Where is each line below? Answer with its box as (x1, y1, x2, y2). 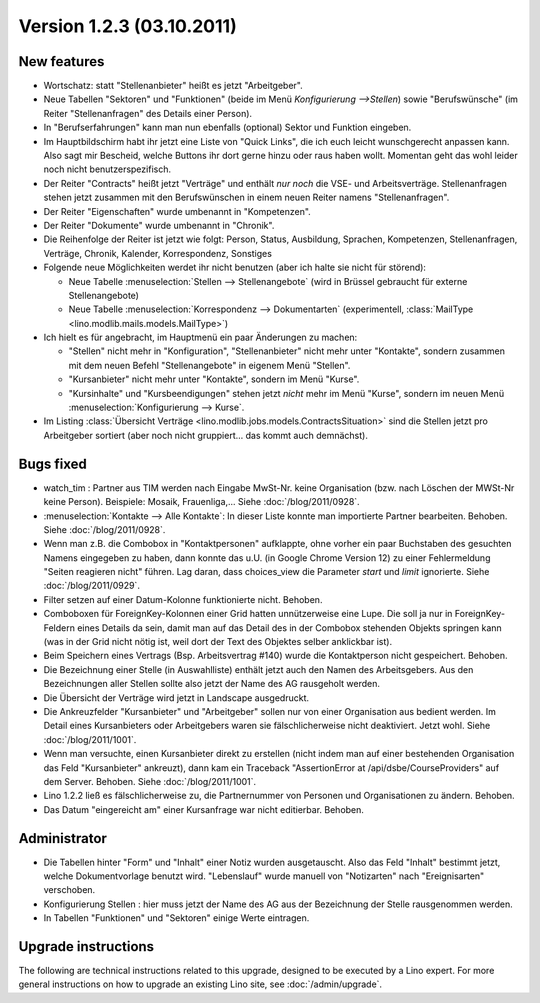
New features (18, 53, 105, 70)
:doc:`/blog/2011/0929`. (43, 580, 140, 592)
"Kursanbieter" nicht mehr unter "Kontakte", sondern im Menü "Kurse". (68, 373, 360, 385)
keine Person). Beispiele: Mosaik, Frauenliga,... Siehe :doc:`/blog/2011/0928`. (43, 496, 360, 508)
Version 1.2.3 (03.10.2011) (18, 15, 237, 37)
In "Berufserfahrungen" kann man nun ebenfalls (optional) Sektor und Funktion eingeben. (43, 121, 412, 134)
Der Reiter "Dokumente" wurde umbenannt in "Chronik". (43, 219, 275, 231)
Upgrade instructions (18, 938, 155, 955)
